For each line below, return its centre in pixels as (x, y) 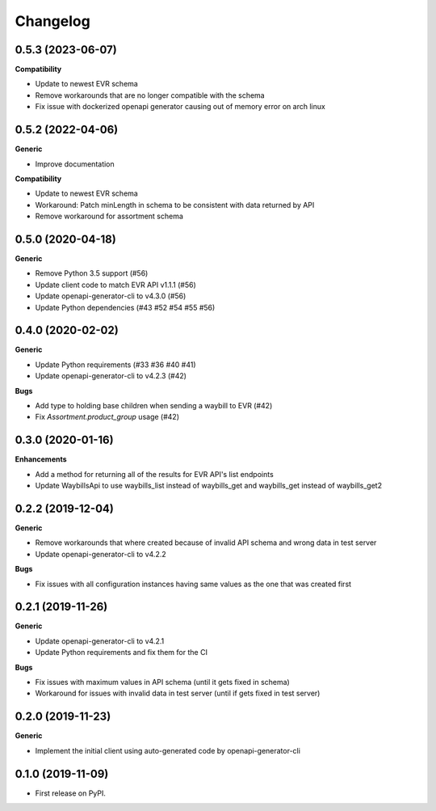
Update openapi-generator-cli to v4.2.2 (101, 554)
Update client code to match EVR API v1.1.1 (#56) (116, 285)
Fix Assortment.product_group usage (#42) (107, 417)
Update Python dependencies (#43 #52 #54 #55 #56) (125, 307)
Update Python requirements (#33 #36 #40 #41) (116, 365)
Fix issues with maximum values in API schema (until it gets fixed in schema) (162, 682)
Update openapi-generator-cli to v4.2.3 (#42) (111, 376)
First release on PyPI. (71, 793)
